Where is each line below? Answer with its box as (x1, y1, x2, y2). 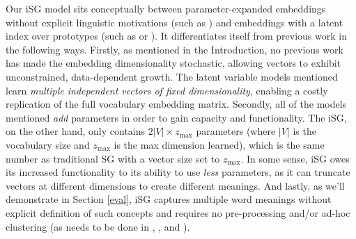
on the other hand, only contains (6, 124, 146, 138)
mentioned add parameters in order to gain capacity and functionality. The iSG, (6, 110, 347, 124)
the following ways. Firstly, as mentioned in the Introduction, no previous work (6, 42, 343, 56)
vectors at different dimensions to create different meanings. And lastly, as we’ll (6, 178, 345, 192)
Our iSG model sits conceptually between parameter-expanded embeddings (6, 1, 326, 15)
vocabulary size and (6, 137, 90, 151)
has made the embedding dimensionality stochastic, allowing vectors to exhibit (6, 56, 341, 70)
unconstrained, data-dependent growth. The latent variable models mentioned (6, 69, 338, 83)
